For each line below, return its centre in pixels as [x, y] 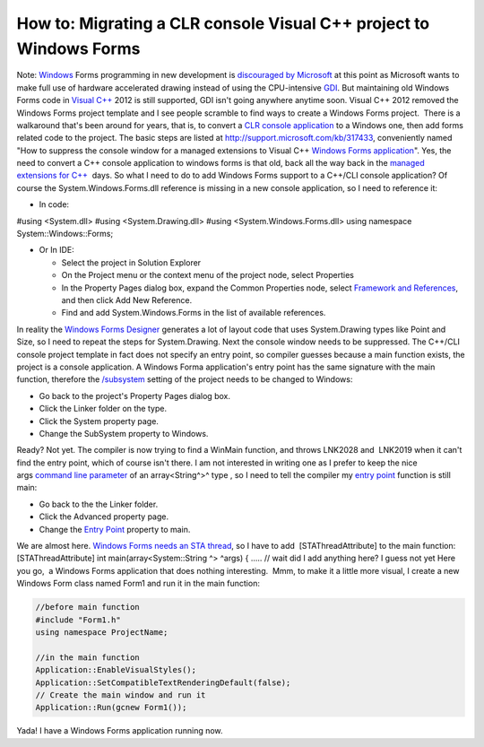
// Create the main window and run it [121, 695]
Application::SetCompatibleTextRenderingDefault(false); [163, 682]
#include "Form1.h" [78, 620]
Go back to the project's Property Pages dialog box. [134, 395]
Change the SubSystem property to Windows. [124, 433]
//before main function [88, 607]
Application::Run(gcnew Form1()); [111, 708]
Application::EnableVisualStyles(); [116, 670]
